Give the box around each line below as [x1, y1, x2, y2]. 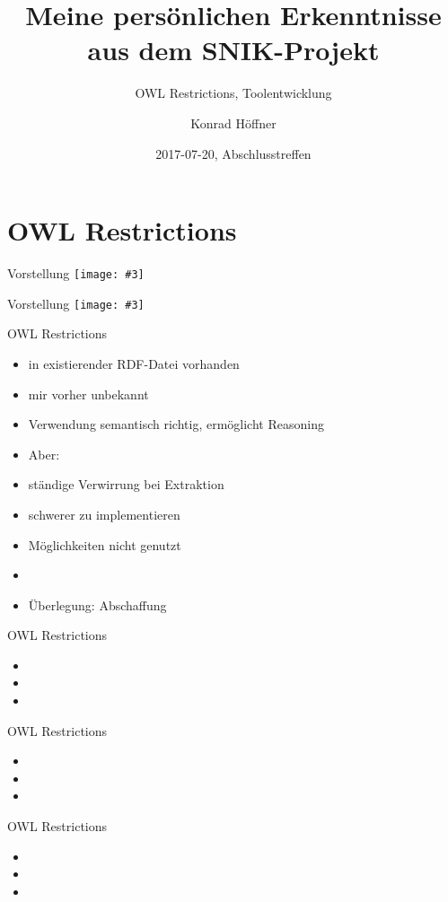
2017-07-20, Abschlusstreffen [155, 144, 312, 162]
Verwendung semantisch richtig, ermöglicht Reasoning [28, 415, 324, 433]
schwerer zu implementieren [28, 504, 180, 523]
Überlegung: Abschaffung [28, 595, 167, 614]
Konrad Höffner [190, 113, 277, 132]
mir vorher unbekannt [28, 384, 149, 403]
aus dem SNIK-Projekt [87, 31, 380, 68]
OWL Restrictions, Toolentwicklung [135, 83, 332, 102]
